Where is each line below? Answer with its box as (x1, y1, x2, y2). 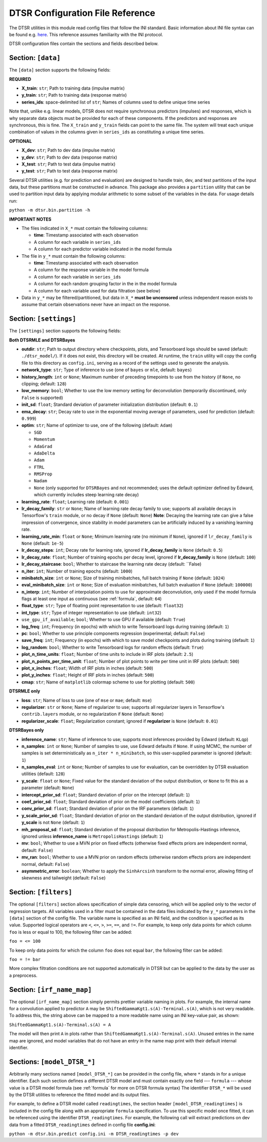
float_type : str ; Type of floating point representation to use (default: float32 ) (21, 603, 184, 609)
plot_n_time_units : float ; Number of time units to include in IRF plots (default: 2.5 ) (21, 651, 194, 657)
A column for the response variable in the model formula (34, 267, 149, 273)
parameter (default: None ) (21, 785, 74, 791)
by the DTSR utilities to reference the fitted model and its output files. (9, 1092, 150, 1098)
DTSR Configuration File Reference (9, 7, 155, 18)
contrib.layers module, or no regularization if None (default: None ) (21, 711, 164, 717)
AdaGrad (34, 444, 53, 449)
